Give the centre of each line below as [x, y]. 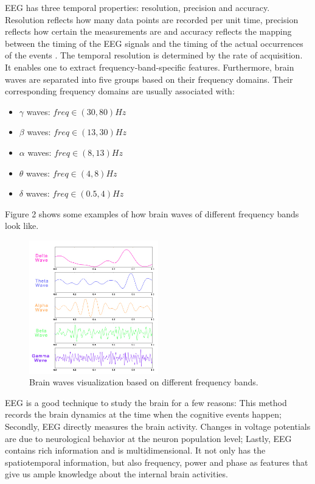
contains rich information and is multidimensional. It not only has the [135, 450]
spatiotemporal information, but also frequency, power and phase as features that [157, 462]
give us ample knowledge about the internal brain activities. [116, 474]
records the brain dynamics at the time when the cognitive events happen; [143, 414]
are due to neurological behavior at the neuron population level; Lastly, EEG [148, 438]
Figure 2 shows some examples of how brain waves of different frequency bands [152, 213]
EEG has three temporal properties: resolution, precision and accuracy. [137, 7]
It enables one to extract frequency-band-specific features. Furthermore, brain [150, 67]
